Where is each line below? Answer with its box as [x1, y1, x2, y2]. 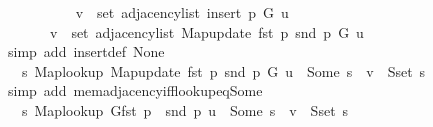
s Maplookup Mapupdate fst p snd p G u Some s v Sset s [21, 60, 426, 81]
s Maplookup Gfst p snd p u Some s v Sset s [21, 99, 349, 120]
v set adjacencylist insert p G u [75, 2, 289, 22]
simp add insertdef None [7, 41, 165, 62]
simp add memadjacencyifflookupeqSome [7, 80, 263, 101]
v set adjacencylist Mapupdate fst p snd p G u [49, 21, 364, 42]
